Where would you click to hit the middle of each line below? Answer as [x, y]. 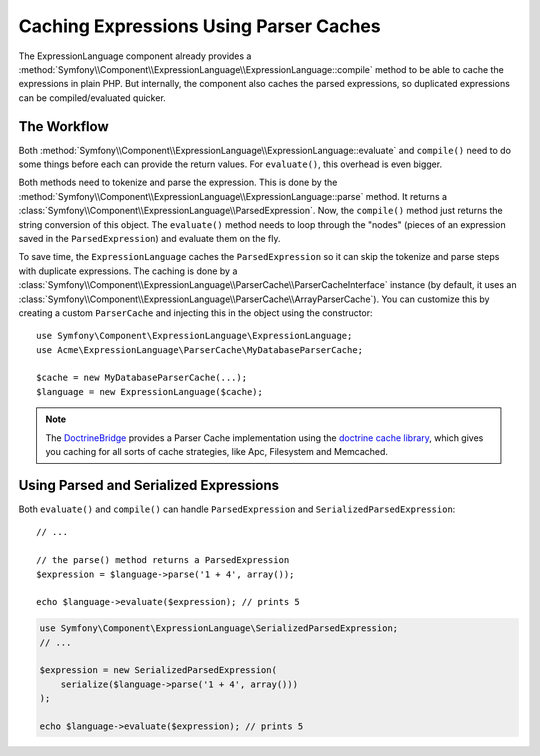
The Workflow [63, 126]
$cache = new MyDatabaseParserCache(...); [142, 378]
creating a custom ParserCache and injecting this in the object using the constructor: [196, 312]
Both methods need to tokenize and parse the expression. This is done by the [178, 182]
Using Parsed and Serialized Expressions [149, 485]
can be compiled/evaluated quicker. [92, 97]
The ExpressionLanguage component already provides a [135, 56]
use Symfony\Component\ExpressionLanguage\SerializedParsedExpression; [219, 628]
